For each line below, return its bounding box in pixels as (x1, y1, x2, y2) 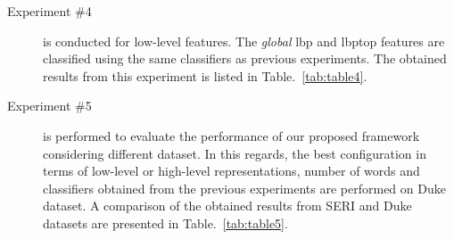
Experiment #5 (7, 96, 92, 115)
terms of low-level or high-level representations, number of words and (43, 161, 420, 180)
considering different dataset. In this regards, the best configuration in (43, 144, 426, 162)
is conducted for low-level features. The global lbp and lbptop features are (43, 31, 445, 50)
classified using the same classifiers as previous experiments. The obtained (43, 49, 447, 68)
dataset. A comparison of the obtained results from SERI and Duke (43, 196, 412, 215)
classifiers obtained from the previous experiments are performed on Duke (43, 178, 446, 197)
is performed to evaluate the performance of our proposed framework (43, 126, 420, 144)
